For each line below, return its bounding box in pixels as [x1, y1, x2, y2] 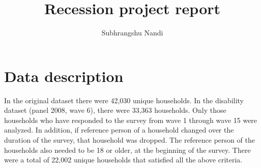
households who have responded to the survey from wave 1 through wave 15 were [4, 114, 257, 125]
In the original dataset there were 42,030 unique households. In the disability [4, 95, 244, 105]
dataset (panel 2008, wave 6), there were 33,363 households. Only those [4, 105, 226, 115]
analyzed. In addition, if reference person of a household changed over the [4, 124, 234, 135]
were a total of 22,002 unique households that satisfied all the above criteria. [4, 154, 243, 165]
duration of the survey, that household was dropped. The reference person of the [4, 135, 255, 145]
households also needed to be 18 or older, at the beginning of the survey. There [4, 144, 251, 155]
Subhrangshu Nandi [101, 27, 163, 38]
